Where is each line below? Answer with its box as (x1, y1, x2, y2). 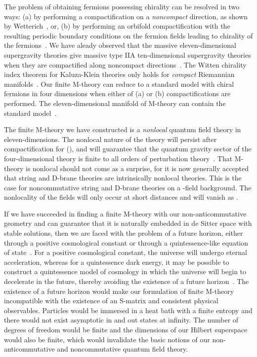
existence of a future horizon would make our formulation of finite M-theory (4, 286, 234, 296)
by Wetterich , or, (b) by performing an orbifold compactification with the (4, 21, 230, 31)
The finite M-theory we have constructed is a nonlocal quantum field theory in (4, 124, 241, 135)
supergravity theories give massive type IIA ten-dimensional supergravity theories (4, 49, 251, 60)
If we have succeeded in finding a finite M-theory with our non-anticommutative (4, 208, 247, 218)
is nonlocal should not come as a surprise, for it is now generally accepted (25, 163, 249, 173)
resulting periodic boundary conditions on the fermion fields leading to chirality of (4, 30, 253, 40)
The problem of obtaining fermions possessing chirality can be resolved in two (4, 1, 240, 11)
